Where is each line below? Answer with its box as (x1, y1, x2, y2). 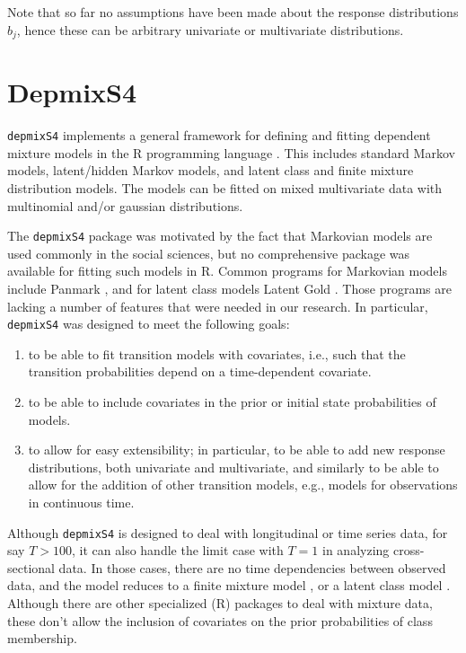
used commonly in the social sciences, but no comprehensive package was (7, 243, 410, 262)
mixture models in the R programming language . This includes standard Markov (7, 143, 455, 162)
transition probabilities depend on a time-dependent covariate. (28, 362, 372, 381)
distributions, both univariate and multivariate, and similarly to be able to (28, 457, 439, 476)
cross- (392, 541, 425, 560)
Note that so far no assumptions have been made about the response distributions (7, 3, 459, 21)
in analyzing (322, 541, 390, 560)
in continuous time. (28, 493, 135, 512)
